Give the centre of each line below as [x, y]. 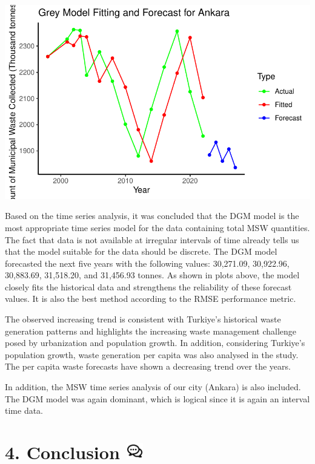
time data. [24, 410]
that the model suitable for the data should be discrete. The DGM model [141, 251]
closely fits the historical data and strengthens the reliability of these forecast [148, 286]
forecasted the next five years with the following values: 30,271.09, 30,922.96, [147, 263]
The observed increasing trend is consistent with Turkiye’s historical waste [143, 319]
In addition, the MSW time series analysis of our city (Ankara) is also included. [153, 387]
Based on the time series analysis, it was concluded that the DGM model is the [152, 216]
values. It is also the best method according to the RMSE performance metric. [151, 299]
